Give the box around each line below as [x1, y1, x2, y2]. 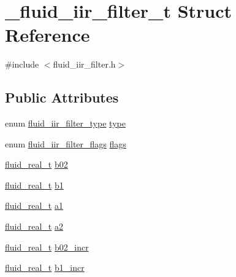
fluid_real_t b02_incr [5, 240, 89, 253]
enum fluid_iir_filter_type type [5, 117, 126, 130]
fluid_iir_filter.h [53, 58, 116, 71]
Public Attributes [5, 88, 119, 107]
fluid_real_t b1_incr [5, 261, 85, 274]
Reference [5, 22, 90, 47]
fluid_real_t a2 [5, 220, 63, 233]
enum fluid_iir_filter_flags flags [5, 137, 126, 150]
